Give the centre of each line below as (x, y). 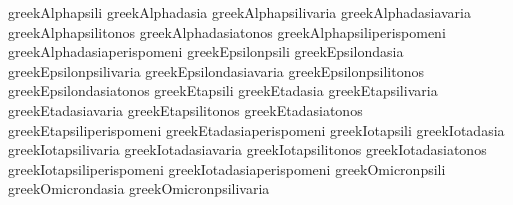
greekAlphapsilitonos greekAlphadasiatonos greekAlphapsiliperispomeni (227, 31)
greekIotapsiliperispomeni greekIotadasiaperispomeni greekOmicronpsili (227, 168)
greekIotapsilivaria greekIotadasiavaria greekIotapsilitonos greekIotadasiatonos (247, 149)
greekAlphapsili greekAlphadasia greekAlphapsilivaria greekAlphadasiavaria (239, 12)
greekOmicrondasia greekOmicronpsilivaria (139, 188)
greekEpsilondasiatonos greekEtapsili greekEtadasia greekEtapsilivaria (223, 90)
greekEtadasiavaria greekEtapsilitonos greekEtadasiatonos (185, 109)
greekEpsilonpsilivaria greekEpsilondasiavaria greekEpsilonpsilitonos (216, 70)
